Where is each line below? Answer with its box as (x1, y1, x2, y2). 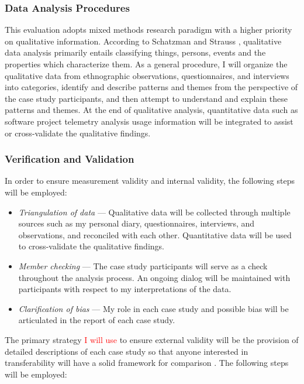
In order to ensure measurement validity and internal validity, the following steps (5, 174, 295, 187)
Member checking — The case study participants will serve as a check (18, 259, 268, 272)
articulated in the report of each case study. (18, 314, 175, 326)
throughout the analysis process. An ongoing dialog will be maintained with (18, 271, 291, 283)
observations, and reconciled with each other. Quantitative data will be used (18, 228, 292, 241)
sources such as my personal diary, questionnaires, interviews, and (18, 217, 255, 229)
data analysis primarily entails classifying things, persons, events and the (5, 46, 266, 59)
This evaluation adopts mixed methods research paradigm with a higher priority (5, 23, 292, 36)
